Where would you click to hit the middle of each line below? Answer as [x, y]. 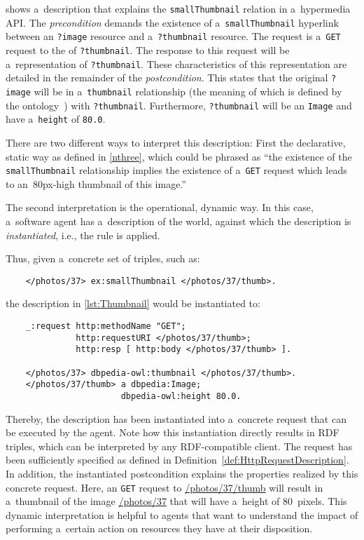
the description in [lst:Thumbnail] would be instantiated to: [133, 303]
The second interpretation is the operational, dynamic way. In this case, [160, 207]
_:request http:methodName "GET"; [106, 326]
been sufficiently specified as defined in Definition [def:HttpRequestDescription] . [177, 460]
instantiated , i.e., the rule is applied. [83, 235]
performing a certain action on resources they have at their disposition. [159, 528]
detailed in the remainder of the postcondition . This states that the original [167, 77]
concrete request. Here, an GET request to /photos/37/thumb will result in [164, 487]
